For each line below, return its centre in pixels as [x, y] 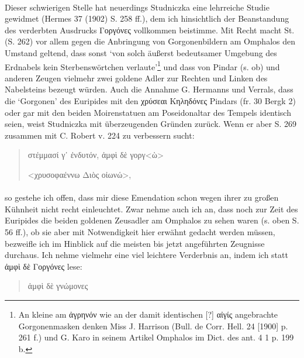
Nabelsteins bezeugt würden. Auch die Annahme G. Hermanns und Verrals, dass [149, 89]
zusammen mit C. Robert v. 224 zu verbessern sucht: [100, 135]
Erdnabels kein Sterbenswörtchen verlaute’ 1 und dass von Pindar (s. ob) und [142, 66]
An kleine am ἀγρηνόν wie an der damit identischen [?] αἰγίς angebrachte [148, 314]
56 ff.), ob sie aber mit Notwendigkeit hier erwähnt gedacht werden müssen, [140, 231]
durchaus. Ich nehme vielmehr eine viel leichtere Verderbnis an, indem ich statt [146, 255]
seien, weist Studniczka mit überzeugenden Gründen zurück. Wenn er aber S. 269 [151, 124]
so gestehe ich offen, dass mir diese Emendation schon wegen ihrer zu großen [142, 197]
